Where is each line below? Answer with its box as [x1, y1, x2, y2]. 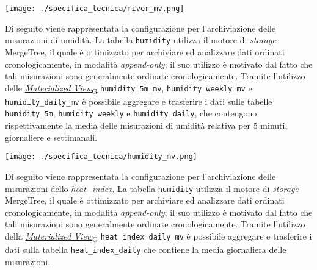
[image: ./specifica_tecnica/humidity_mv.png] [5, 152, 197, 162]
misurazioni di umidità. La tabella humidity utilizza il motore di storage [5, 34, 276, 46]
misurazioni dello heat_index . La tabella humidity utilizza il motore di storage [5, 182, 299, 194]
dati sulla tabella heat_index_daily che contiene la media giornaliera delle [5, 243, 286, 256]
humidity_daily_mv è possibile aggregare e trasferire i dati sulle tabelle [5, 94, 272, 107]
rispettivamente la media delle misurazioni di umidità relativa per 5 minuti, [5, 119, 288, 132]
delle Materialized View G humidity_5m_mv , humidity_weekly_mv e [5, 81, 252, 96]
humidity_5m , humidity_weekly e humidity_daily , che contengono [5, 107, 257, 119]
